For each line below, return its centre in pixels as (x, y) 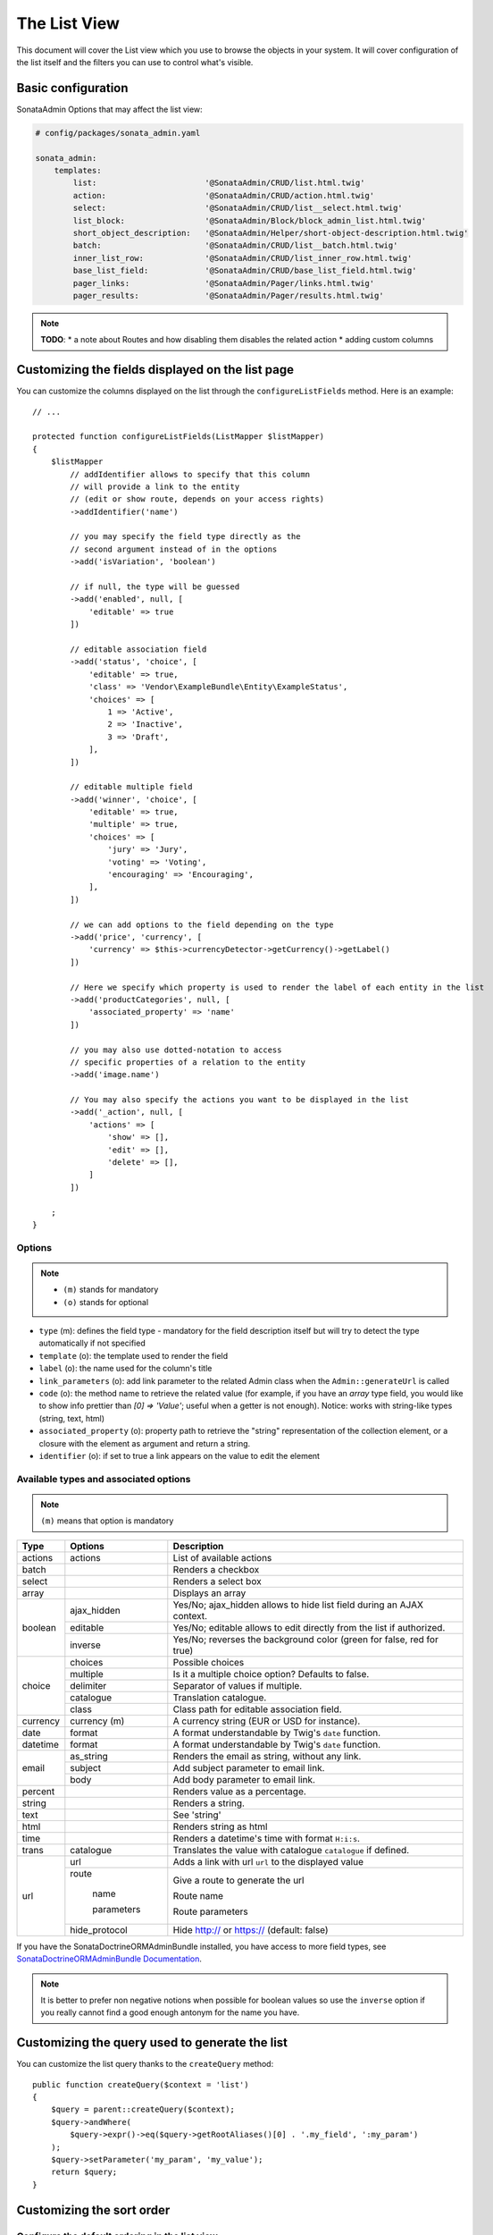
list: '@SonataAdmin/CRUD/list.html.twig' (219, 183)
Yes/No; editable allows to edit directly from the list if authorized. (309, 1627)
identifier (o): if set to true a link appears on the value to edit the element (180, 1456)
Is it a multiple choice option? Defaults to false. (271, 1674)
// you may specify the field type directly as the (185, 537)
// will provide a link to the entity (155, 486)
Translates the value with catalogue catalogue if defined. (291, 1850)
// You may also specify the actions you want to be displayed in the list (240, 1100)
